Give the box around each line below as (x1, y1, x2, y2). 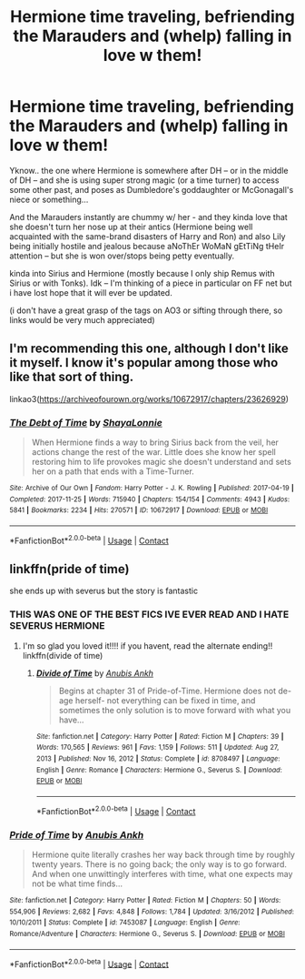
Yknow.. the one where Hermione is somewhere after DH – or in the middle (9, 165, 289, 176)
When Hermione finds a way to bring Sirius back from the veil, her (31, 437, 280, 448)
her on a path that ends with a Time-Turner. (31, 466, 195, 477)
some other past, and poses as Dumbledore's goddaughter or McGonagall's (9, 184, 294, 195)
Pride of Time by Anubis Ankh (9, 828, 144, 841)
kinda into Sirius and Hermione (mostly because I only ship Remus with (9, 267, 275, 278)
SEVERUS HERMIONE (9, 620, 105, 632)
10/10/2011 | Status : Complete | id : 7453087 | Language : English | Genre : (9, 918, 241, 927)
